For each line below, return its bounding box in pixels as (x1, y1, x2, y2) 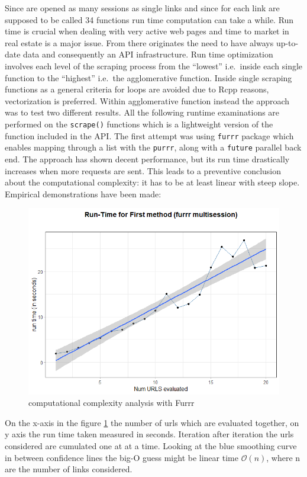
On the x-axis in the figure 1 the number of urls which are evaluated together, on (5, 416, 299, 428)
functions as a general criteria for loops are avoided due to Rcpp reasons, (5, 83, 269, 95)
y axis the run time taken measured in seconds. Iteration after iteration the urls (5, 428, 294, 440)
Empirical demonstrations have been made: (5, 187, 161, 200)
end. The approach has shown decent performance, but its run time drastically (5, 152, 290, 165)
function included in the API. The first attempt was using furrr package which (5, 129, 294, 142)
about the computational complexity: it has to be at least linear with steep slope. (5, 176, 300, 188)
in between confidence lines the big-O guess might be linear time (5, 451, 238, 463)
